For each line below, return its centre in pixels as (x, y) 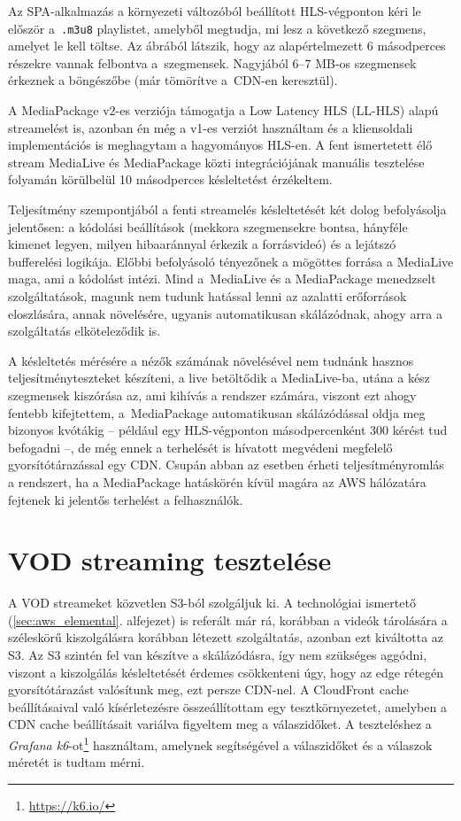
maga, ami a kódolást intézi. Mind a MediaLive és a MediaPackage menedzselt (222, 279)
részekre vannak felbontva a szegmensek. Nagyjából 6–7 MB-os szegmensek (212, 62)
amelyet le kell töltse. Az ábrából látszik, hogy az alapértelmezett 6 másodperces (227, 46)
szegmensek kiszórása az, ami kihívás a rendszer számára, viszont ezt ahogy (212, 395)
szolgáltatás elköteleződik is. (85, 331)
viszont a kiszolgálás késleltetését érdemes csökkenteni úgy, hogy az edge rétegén (226, 672)
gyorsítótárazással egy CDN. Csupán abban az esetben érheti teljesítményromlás (226, 465)
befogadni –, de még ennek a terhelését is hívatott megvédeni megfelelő (200, 447)
